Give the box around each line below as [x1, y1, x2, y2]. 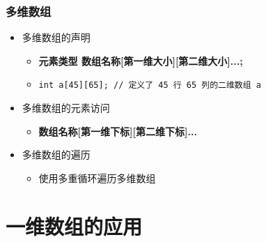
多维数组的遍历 [22, 147, 91, 162]
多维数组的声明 [22, 30, 91, 45]
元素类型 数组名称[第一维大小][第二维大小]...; [38, 53, 243, 68]
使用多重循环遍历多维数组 [38, 170, 156, 185]
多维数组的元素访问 [22, 100, 110, 115]
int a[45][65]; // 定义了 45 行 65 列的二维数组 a [38, 80, 261, 91]
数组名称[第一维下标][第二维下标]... [38, 123, 197, 138]
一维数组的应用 [6, 211, 143, 240]
